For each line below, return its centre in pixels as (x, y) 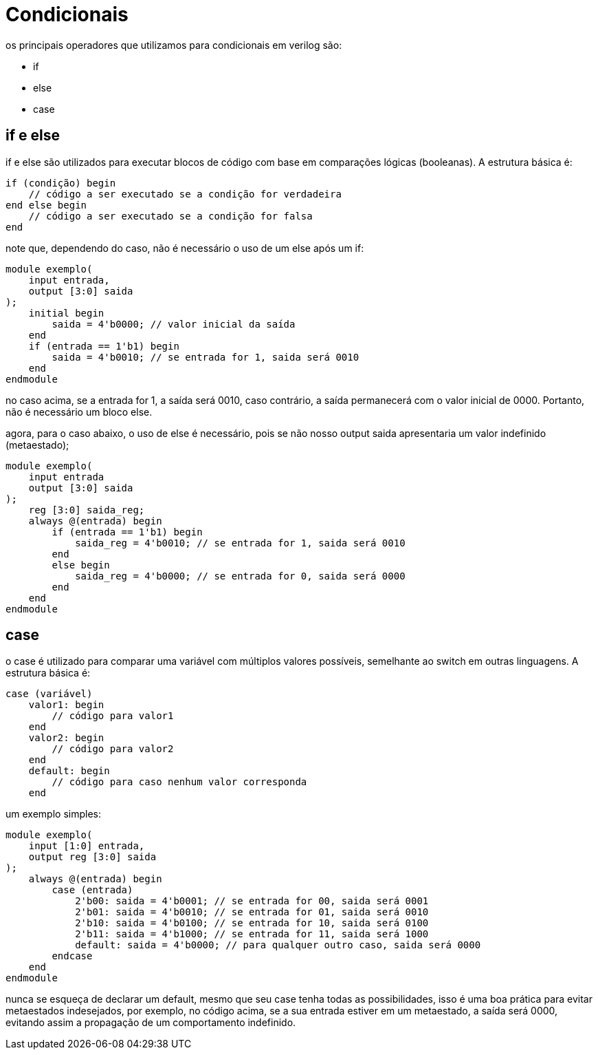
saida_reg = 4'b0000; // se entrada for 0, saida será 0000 (240, 576)
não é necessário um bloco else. (79, 412)
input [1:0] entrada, (87, 846)
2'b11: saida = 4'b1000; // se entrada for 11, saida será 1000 (252, 934)
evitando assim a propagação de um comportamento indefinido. (151, 1023)
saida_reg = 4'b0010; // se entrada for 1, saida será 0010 (240, 543)
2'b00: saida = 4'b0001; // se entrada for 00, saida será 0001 (252, 901)
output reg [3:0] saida (92, 857)
